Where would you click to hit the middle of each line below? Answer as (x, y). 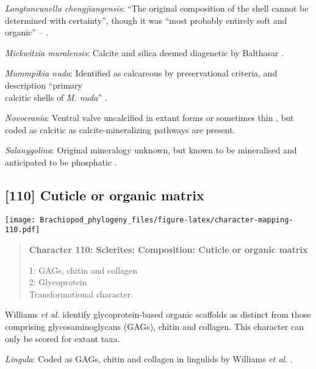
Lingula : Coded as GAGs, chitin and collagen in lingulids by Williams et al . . (149, 359)
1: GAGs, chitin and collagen (83, 270)
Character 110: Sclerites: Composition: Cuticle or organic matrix (168, 250)
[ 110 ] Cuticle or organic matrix (105, 195)
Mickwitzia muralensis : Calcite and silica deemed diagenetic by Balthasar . (145, 52)
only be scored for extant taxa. (63, 338)
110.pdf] (23, 230)
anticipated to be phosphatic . (61, 162)
